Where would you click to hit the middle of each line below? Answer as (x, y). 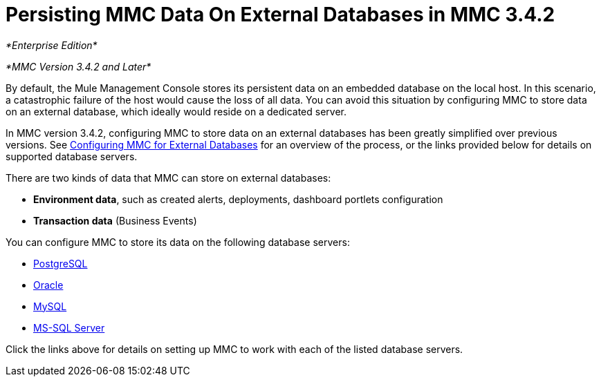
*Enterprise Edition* (52, 45)
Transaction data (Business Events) (115, 220)
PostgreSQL (61, 263)
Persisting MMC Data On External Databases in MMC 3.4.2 (280, 15)
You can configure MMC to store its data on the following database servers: (178, 242)
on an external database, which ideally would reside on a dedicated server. (176, 111)
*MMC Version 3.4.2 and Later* (78, 66)
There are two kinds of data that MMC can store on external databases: (168, 178)
